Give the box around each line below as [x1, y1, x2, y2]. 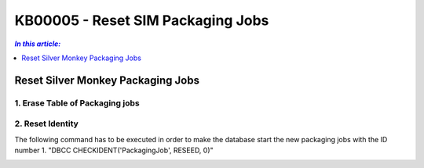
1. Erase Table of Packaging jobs [14, 98, 141, 109]
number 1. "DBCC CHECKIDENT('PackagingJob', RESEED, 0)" [14, 145, 214, 155]
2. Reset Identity [14, 118, 79, 129]
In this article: [14, 39, 61, 48]
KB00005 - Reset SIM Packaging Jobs [14, 12, 269, 29]
